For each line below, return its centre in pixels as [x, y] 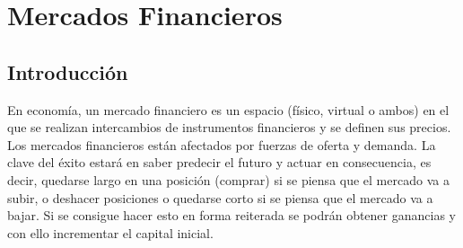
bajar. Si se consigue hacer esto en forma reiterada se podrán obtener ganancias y [231, 215]
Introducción [68, 71]
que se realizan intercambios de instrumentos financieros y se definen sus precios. [229, 127]
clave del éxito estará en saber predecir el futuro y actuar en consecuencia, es [219, 162]
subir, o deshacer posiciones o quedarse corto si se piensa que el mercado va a [220, 197]
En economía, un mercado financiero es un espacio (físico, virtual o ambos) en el [228, 109]
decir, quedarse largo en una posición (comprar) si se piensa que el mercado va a [228, 179]
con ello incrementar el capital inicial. [110, 232]
